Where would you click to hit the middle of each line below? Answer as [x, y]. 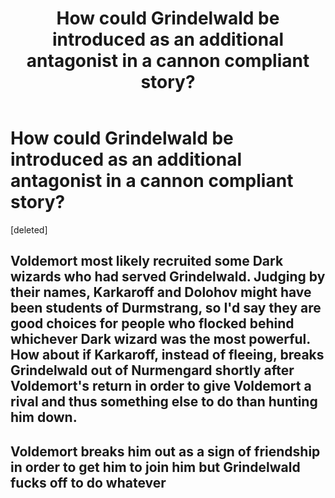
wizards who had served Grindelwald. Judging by [168, 277]
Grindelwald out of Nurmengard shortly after [152, 370]
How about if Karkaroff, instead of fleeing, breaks [167, 355]
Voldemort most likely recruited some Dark [147, 261]
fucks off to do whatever [88, 482]
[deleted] [29, 229]
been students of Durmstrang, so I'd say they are [166, 308]
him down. [44, 417]
